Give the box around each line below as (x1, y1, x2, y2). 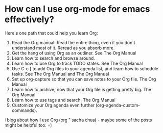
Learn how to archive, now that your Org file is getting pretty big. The (11, 86, 152, 92)
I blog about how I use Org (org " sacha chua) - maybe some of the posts (4, 117, 152, 123)
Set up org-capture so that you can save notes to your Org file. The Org (11, 76, 156, 82)
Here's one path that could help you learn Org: (4, 30, 98, 36)
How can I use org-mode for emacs (4, 3, 150, 15)
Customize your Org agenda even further (11, 102, 95, 108)
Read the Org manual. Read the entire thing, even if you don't (11, 39, 136, 45)
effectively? (4, 14, 54, 25)
